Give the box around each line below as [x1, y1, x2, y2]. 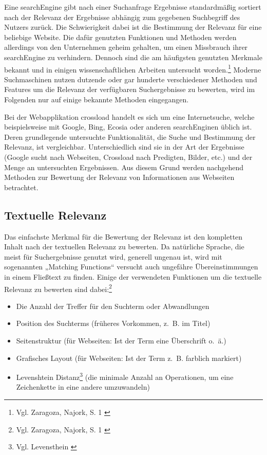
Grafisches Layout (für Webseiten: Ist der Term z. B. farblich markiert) [16, 352, 242, 363]
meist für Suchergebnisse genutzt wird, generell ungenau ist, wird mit [4, 251, 222, 262]
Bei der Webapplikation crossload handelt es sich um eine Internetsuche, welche [4, 111, 255, 122]
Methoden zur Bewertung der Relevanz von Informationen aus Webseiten [4, 172, 235, 183]
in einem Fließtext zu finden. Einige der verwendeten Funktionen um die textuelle [4, 271, 262, 282]
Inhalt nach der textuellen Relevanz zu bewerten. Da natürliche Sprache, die [4, 241, 244, 252]
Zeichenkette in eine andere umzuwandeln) [16, 381, 150, 392]
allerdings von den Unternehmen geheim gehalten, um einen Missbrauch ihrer [4, 42, 248, 52]
